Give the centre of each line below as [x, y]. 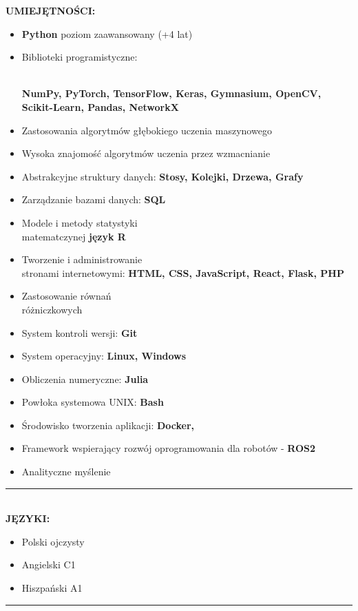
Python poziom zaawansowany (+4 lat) [107, 33]
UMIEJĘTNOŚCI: [51, 10]
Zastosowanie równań [66, 296]
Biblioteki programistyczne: [80, 57]
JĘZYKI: [28, 518]
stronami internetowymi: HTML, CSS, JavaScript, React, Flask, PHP [183, 272]
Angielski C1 [49, 565]
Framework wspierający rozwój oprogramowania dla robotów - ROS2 [169, 448]
